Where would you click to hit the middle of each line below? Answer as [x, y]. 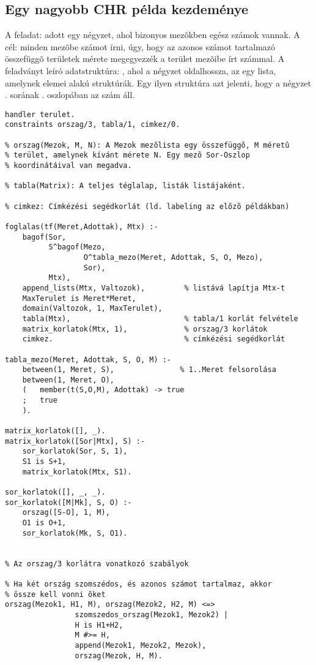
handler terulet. [40, 114]
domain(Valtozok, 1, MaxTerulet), [92, 309]
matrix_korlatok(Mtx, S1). [77, 472]
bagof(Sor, [44, 237]
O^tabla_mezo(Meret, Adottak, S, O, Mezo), [173, 257]
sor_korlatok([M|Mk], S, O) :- [68, 502]
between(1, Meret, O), [68, 380]
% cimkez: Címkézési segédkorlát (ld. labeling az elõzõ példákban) [147, 206]
